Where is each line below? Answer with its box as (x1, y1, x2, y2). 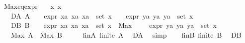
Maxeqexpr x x (3, 1, 62, 11)
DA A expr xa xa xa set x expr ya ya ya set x (10, 10, 193, 21)
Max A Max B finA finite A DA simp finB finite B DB (10, 29, 242, 40)
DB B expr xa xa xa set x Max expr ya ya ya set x (10, 20, 217, 30)
